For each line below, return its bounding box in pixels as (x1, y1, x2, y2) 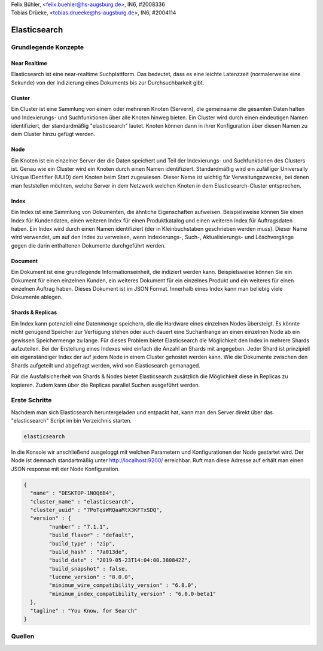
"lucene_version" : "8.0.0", (48, 574, 135, 581)
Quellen (11, 632, 35, 641)
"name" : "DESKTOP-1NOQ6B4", (30, 490, 116, 497)
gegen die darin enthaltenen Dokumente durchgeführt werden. (11, 242, 166, 249)
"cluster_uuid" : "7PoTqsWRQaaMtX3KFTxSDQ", (30, 507, 163, 513)
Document (11, 257, 38, 264)
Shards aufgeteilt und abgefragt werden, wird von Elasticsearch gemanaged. (11, 361, 200, 369)
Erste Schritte (11, 396, 52, 405)
